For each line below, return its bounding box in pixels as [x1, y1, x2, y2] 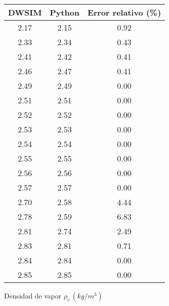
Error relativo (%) [87, 7, 161, 18]
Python [50, 7, 80, 18]
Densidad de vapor [4, 290, 62, 300]
